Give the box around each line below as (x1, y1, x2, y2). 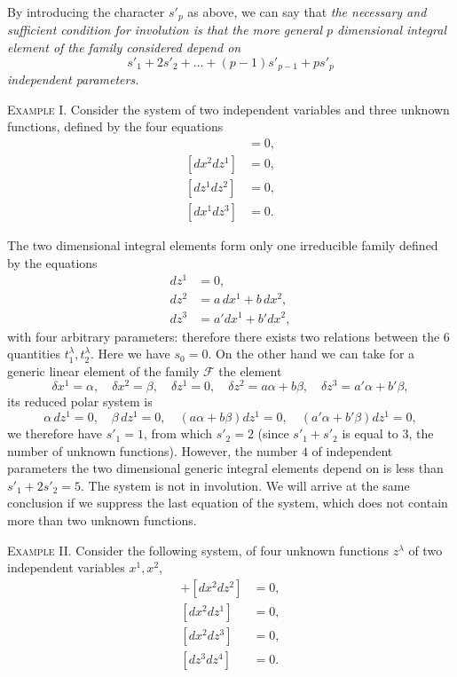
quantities (7, 344, 60, 363)
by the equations (7, 253, 98, 272)
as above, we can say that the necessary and (187, 3, 427, 20)
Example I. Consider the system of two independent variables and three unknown (7, 99, 450, 118)
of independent (311, 441, 393, 460)
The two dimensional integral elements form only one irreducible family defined (7, 236, 438, 254)
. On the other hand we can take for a (208, 344, 415, 363)
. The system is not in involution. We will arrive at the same (81, 476, 410, 494)
